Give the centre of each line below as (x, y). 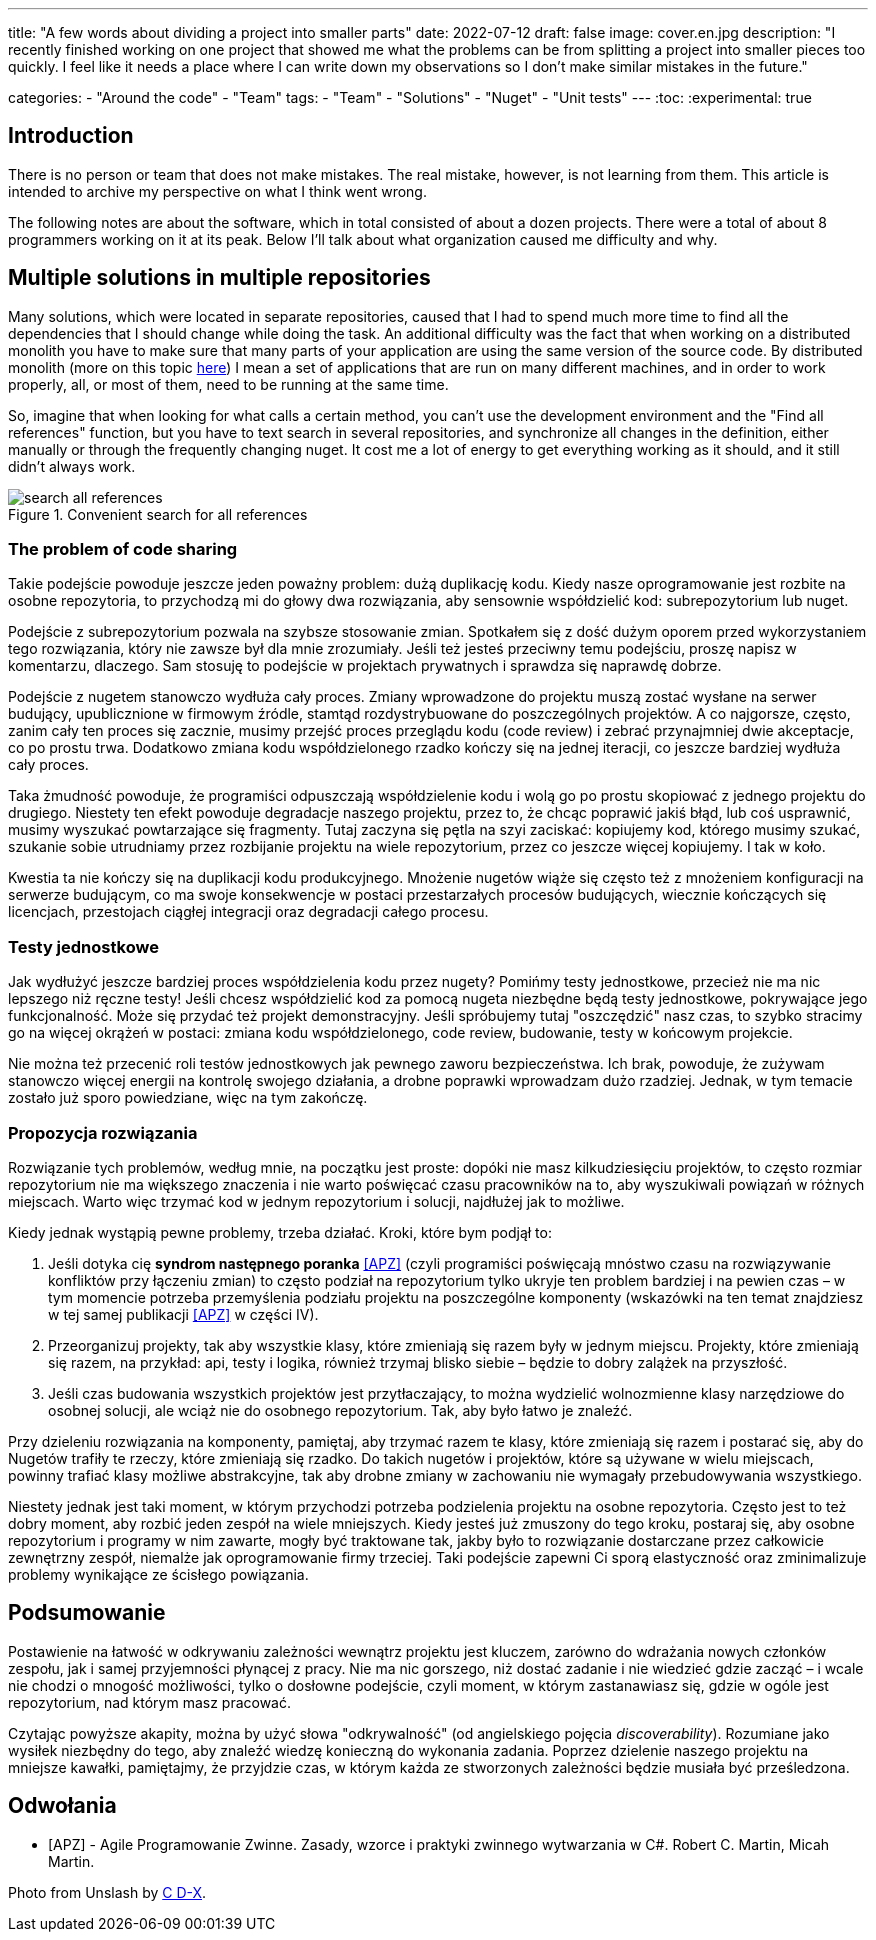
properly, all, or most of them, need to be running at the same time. (228, 384)
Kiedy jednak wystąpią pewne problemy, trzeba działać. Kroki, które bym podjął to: (280, 1232)
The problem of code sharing (123, 549)
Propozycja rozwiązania (103, 1132)
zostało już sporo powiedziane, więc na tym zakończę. (188, 1098)
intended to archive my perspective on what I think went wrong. (217, 191)
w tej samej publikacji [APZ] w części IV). (183, 1314)
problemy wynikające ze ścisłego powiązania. (158, 1574)
